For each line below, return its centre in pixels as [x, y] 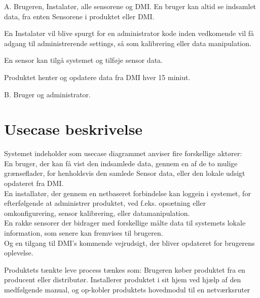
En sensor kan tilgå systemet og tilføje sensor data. [83, 60]
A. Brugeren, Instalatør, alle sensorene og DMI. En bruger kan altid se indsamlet [130, 6]
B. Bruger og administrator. [47, 94]
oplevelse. [19, 253]
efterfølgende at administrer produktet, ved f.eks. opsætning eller [105, 203]
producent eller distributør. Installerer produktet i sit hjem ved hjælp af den [123, 280]
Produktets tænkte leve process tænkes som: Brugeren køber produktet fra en [125, 269]
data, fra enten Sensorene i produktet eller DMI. [79, 16]
